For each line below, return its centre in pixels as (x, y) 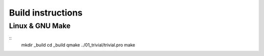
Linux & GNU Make (40, 26)
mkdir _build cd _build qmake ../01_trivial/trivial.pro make (78, 45)
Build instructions (46, 13)
